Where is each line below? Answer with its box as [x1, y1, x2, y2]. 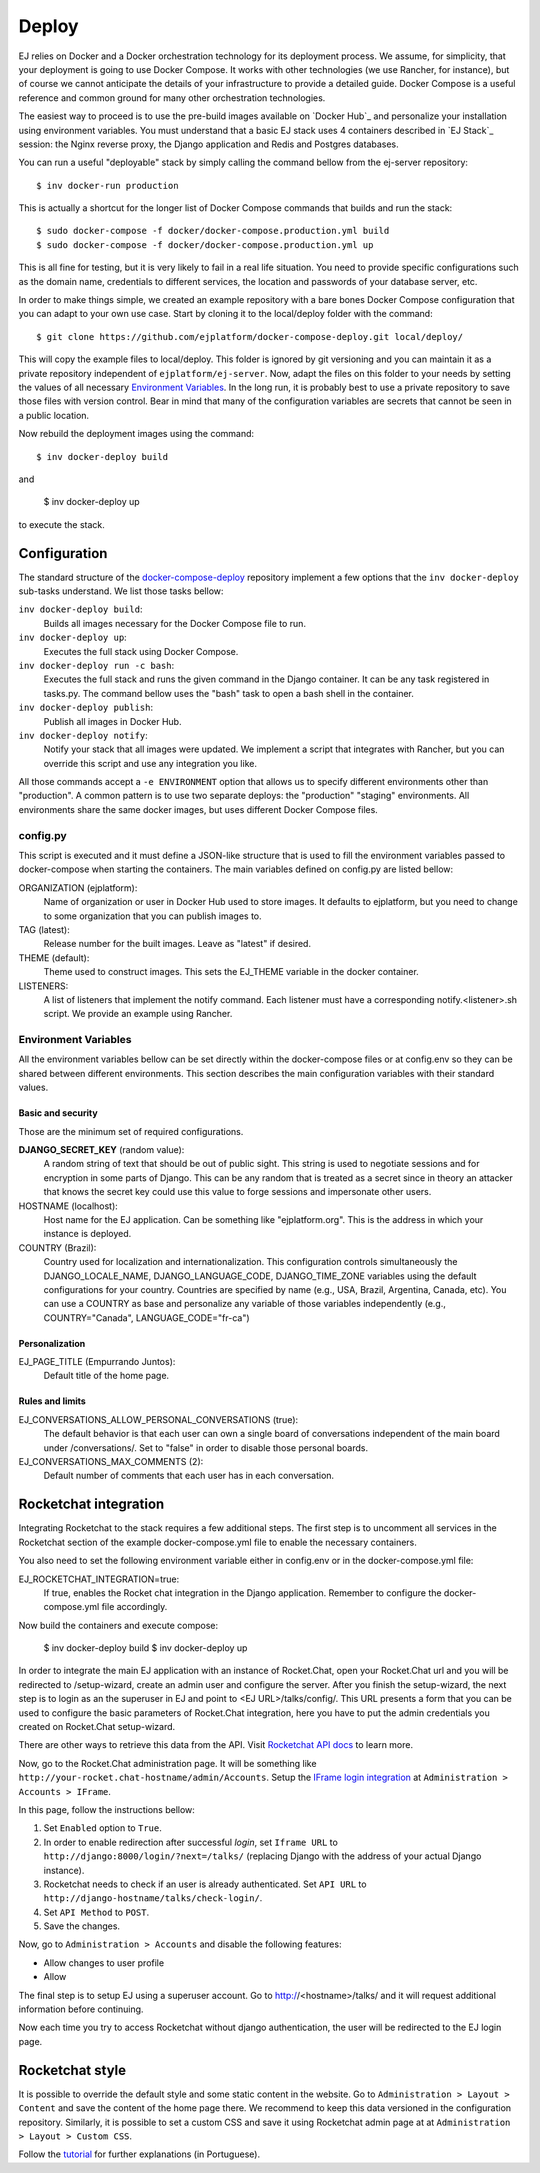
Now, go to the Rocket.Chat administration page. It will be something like [18, 1757, 317, 1769]
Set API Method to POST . [43, 1906, 150, 1918]
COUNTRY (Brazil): [18, 1241, 97, 1254]
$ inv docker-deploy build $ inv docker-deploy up [43, 1642, 248, 1654]
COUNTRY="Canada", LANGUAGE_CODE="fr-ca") [43, 1311, 250, 1324]
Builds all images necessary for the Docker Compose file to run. [43, 617, 307, 629]
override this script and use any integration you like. [43, 757, 257, 769]
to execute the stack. [18, 518, 105, 530]
